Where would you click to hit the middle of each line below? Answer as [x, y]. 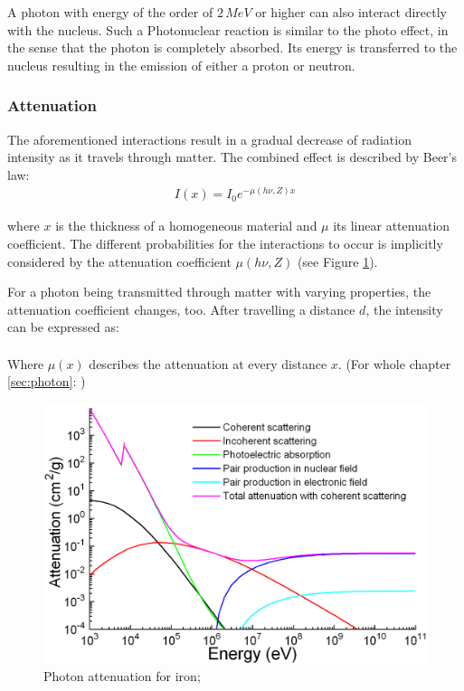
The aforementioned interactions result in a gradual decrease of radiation [209, 139]
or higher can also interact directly [351, 12]
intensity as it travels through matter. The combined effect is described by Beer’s [232, 157]
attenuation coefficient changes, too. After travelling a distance [181, 309]
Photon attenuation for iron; [122, 675]
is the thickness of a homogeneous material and [186, 226]
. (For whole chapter [394, 363]
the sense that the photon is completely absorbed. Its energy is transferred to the [232, 47]
